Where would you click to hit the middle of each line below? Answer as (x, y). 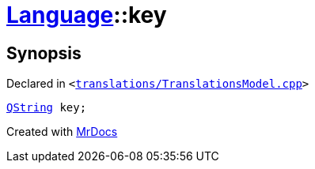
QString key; (47, 108)
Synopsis (44, 53)
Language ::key (87, 15)
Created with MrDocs (62, 132)
